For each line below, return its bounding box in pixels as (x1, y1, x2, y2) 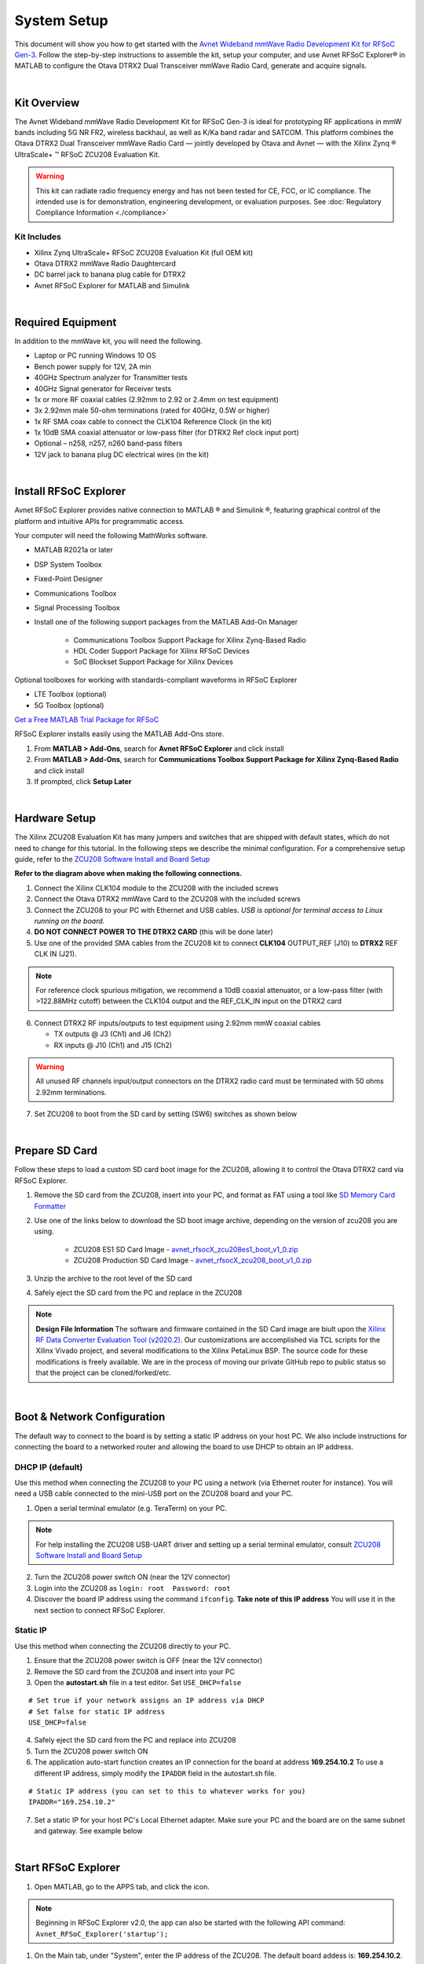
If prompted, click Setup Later (34, 776, 132, 786)
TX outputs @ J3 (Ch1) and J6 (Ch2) (53, 1029, 172, 1039)
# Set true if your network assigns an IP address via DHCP (28, 1696, 265, 1705)
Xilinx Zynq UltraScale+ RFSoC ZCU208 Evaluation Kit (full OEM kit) (34, 247, 254, 257)
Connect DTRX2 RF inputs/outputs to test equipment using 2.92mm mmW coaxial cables (34, 1018, 321, 1028)
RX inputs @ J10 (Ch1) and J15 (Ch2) (53, 1040, 173, 1050)
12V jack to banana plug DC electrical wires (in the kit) (34, 449, 210, 459)
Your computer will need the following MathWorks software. (14, 530, 208, 540)
